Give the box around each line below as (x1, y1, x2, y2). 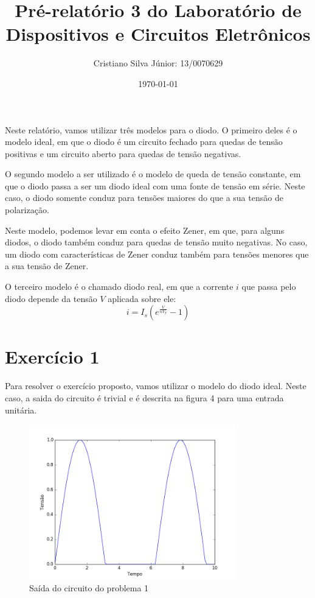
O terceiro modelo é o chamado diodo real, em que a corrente (5, 280, 234, 293)
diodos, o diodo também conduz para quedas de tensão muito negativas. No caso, (5, 236, 308, 248)
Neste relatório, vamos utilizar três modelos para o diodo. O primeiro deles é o (5, 123, 297, 136)
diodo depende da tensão (5, 292, 97, 304)
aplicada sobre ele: (108, 292, 176, 304)
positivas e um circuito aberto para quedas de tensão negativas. (5, 147, 241, 160)
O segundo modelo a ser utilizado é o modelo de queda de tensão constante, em (5, 167, 301, 180)
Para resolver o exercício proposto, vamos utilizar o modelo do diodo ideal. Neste (5, 379, 306, 392)
